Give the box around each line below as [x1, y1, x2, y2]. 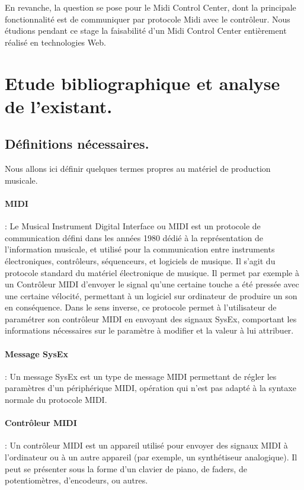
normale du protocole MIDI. [5, 393, 107, 406]
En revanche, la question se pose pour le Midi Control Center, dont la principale [5, 1, 296, 13]
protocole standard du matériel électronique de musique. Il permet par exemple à [5, 266, 299, 278]
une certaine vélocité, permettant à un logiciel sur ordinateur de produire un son [5, 289, 297, 302]
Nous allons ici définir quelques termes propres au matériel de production [5, 162, 271, 175]
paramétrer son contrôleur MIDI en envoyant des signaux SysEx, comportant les [5, 312, 297, 325]
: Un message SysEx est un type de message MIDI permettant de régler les [5, 370, 277, 382]
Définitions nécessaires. [5, 134, 149, 153]
